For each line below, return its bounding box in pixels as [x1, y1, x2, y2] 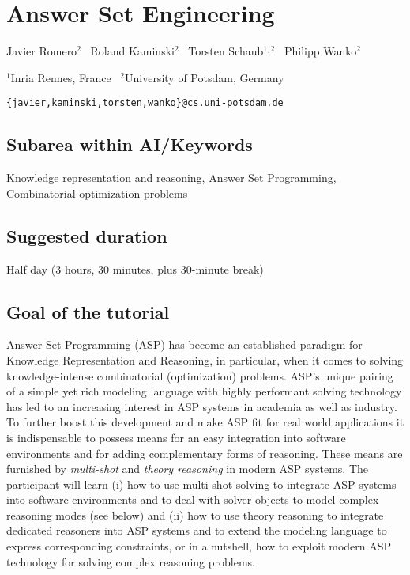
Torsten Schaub [188, 43, 264, 59]
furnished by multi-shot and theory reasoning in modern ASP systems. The [6, 460, 368, 477]
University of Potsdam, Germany [124, 69, 284, 85]
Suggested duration [6, 223, 167, 248]
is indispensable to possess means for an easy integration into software [6, 429, 346, 445]
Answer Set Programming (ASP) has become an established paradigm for [6, 336, 363, 353]
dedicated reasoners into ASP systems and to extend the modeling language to [6, 522, 387, 539]
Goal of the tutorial [6, 299, 170, 323]
